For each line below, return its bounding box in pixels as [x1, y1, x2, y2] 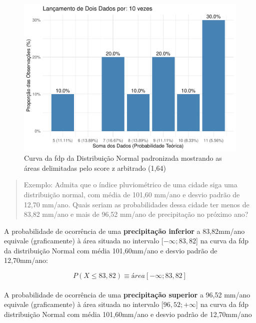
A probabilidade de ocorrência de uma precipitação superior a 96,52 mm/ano [4, 289, 250, 299]
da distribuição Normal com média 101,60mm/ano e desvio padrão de [4, 245, 217, 255]
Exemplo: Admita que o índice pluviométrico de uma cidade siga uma [23, 179, 237, 190]
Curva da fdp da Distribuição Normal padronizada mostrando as [24, 153, 222, 163]
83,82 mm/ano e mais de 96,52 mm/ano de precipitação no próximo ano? [23, 209, 248, 219]
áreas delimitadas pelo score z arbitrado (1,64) [24, 162, 166, 173]
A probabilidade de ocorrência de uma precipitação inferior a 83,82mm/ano [4, 225, 245, 236]
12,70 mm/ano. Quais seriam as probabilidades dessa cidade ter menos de [23, 199, 249, 209]
